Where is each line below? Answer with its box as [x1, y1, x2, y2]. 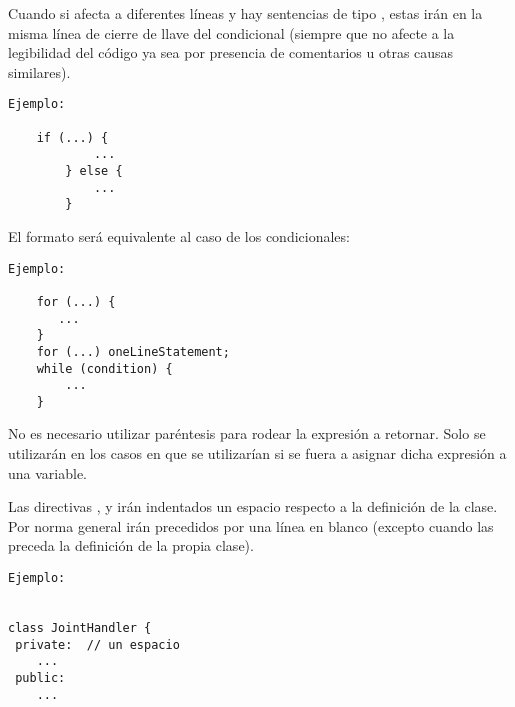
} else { [65, 164, 123, 178]
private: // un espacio [15, 637, 180, 652]
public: [15, 670, 66, 685]
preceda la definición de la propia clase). [8, 535, 254, 556]
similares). [8, 61, 71, 82]
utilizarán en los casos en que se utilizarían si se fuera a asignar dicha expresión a [8, 443, 507, 464]
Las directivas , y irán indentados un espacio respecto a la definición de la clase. [8, 496, 498, 517]
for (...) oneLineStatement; [36, 344, 230, 359]
